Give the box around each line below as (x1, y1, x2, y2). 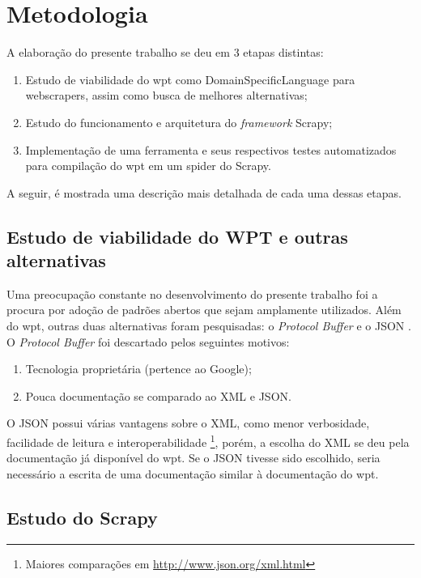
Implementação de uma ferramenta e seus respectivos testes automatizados (25, 141, 397, 158)
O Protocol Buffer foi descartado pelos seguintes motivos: (6, 333, 290, 350)
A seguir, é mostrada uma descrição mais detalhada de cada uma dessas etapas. (6, 184, 402, 201)
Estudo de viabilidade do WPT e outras (6, 223, 348, 249)
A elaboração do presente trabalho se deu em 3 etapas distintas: (6, 44, 324, 61)
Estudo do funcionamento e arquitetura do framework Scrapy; (25, 113, 333, 130)
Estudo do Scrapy (6, 504, 158, 529)
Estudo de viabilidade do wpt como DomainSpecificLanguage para (25, 70, 355, 87)
